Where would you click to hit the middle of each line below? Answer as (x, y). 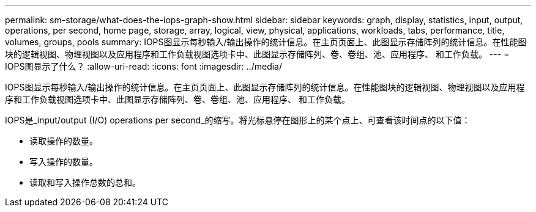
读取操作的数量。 (64, 141)
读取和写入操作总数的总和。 (85, 182)
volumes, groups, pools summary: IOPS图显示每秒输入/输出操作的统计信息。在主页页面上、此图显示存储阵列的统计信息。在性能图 (266, 42)
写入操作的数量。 (64, 162)
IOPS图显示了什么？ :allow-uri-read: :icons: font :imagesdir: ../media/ (143, 66)
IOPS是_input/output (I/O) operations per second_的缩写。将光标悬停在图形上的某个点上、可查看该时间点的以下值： (238, 120)
